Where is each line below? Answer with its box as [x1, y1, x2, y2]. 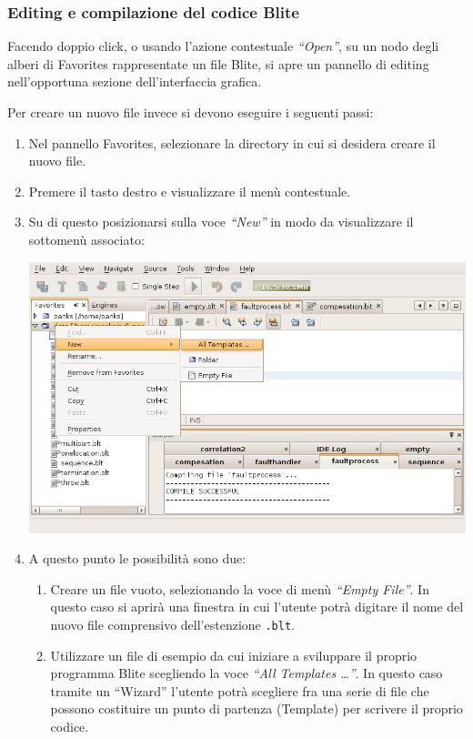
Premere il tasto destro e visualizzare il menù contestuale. [28, 181, 351, 200]
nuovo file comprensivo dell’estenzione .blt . [50, 615, 295, 633]
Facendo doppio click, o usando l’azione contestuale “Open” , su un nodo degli [7, 36, 439, 56]
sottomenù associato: [28, 229, 145, 248]
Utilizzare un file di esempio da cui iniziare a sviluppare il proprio [50, 645, 418, 664]
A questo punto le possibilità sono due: [28, 549, 247, 568]
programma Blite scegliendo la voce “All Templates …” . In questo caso [50, 663, 443, 683]
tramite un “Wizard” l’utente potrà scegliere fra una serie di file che [50, 681, 429, 700]
